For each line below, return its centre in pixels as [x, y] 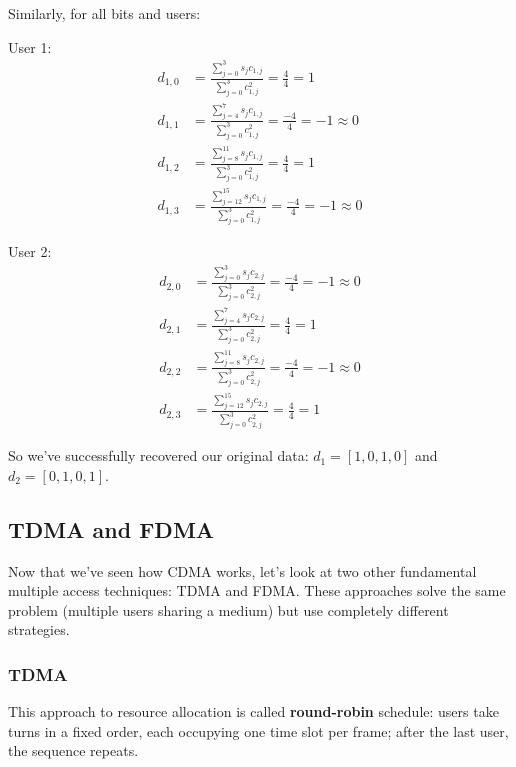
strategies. [39, 629]
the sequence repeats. [73, 750]
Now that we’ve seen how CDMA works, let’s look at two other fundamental [242, 570]
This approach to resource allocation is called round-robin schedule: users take [253, 711]
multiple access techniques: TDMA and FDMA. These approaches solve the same [257, 590]
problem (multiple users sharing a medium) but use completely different [228, 609]
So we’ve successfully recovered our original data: [158, 455]
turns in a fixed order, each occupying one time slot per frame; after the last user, [258, 730]
